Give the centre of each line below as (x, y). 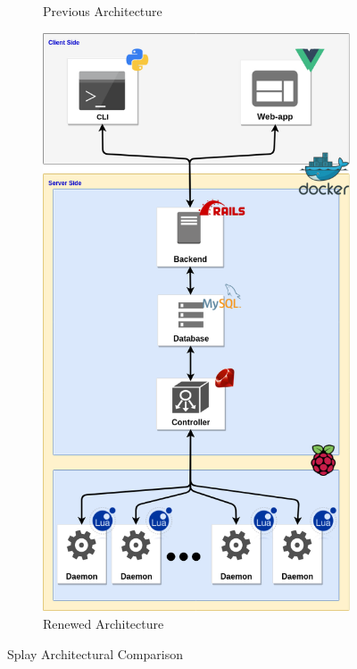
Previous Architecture (103, 11)
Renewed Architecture (104, 624)
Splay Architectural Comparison (95, 653)
